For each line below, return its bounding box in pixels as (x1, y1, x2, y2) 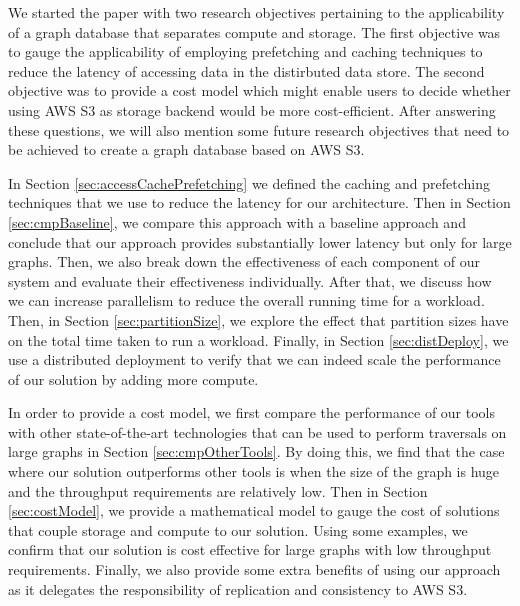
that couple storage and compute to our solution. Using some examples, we (8, 519, 468, 540)
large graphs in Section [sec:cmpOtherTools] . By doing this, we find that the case (8, 441, 505, 462)
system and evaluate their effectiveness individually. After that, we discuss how (8, 270, 492, 291)
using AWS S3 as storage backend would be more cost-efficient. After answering (8, 99, 496, 120)
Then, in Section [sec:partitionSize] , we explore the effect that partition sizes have (8, 309, 509, 330)
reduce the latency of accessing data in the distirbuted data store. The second (8, 60, 485, 81)
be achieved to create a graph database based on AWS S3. (8, 139, 365, 160)
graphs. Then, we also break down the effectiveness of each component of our (8, 251, 481, 272)
